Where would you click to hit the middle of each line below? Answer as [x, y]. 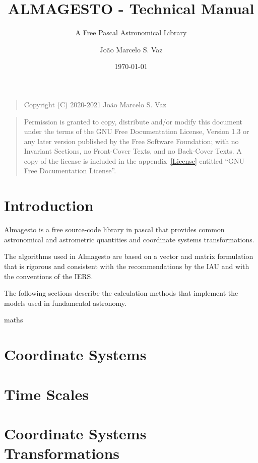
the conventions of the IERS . [49, 276]
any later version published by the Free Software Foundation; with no [131, 141]
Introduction [49, 205]
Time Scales [46, 394]
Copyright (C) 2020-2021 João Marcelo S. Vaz [95, 104]
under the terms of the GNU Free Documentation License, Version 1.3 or [137, 131]
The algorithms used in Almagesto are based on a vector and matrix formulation [129, 256]
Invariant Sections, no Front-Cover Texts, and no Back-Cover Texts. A [133, 151]
